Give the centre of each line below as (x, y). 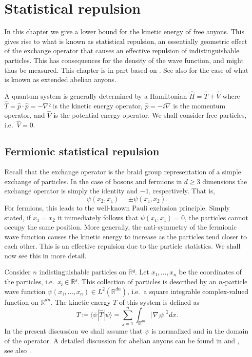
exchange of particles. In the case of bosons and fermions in (93, 181)
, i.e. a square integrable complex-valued (188, 291)
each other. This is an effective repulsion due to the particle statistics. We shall (123, 246)
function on (21, 302)
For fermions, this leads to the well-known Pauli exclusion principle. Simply (117, 207)
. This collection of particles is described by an (147, 282)
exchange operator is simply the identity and (71, 191)
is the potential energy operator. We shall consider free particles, (150, 115)
